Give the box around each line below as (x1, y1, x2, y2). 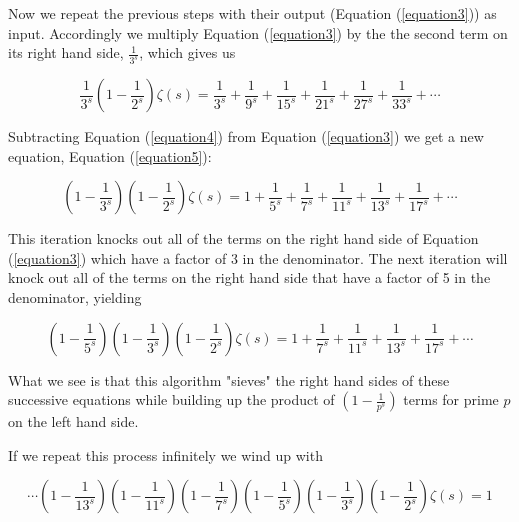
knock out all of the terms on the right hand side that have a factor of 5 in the (8, 267, 491, 288)
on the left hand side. (8, 411, 139, 432)
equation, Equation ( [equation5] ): (8, 145, 212, 166)
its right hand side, (8, 42, 124, 63)
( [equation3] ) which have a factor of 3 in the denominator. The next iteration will (8, 247, 508, 268)
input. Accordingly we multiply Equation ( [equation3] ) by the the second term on (8, 22, 508, 43)
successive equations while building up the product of (8, 389, 335, 410)
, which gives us (139, 42, 236, 63)
